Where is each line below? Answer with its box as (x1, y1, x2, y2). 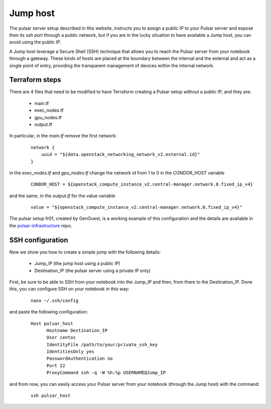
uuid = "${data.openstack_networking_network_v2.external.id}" (41, 151, 200, 157)
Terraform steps (9, 75, 61, 84)
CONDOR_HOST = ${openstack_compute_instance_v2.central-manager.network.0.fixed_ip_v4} (31, 182, 253, 187)
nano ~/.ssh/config (31, 297, 79, 303)
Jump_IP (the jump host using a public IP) (34, 261, 120, 267)
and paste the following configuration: (9, 309, 88, 315)
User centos (46, 335, 76, 341)
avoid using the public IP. (9, 39, 61, 45)
